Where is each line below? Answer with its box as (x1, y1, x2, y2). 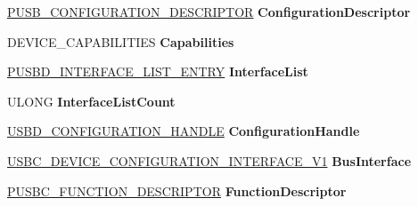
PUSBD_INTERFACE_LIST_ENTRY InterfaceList (7, 62, 308, 81)
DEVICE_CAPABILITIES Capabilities (7, 32, 234, 51)
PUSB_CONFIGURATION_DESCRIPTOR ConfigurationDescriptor (7, 3, 411, 20)
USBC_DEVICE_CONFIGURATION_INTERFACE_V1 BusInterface (7, 151, 412, 170)
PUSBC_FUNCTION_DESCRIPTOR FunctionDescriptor (7, 181, 347, 200)
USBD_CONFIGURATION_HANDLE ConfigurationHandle (7, 122, 360, 140)
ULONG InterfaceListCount (7, 91, 176, 110)
